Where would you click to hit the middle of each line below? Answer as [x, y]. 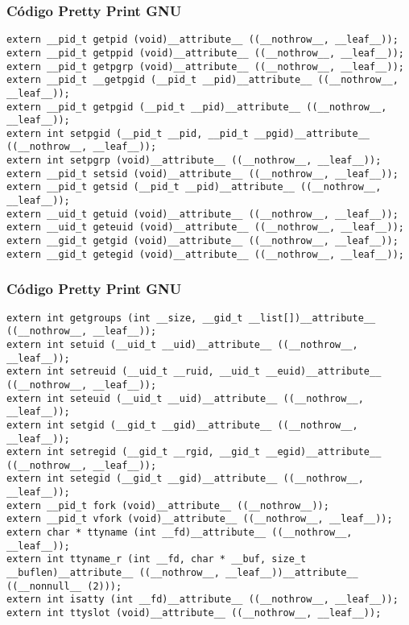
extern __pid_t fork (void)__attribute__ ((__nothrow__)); [168, 505]
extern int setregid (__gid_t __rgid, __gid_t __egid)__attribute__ [194, 452]
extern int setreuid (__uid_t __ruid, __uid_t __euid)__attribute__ [194, 372]
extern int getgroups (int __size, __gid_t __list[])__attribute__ [191, 318]
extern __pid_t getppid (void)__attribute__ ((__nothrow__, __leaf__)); [205, 53]
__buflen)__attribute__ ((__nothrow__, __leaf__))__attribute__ [182, 573]
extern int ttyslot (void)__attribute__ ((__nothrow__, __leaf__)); [194, 613]
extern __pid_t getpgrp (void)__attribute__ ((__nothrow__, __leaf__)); [205, 66]
